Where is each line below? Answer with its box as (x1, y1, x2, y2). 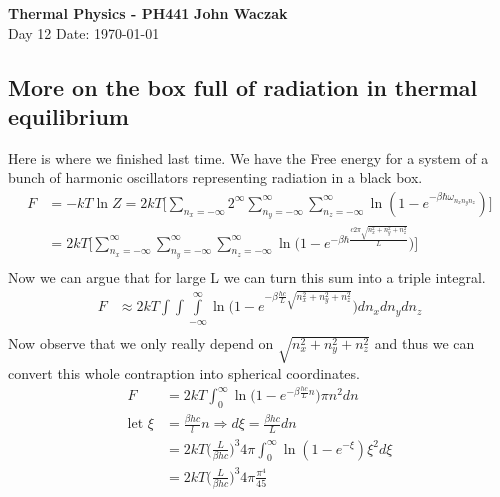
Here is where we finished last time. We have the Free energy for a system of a (8, 147, 489, 168)
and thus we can (374, 332, 475, 353)
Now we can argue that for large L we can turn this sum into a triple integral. (8, 266, 486, 287)
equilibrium (8, 100, 129, 131)
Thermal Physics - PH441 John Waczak (8, 3, 288, 23)
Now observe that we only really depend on (8, 332, 274, 353)
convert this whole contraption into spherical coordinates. (8, 362, 360, 383)
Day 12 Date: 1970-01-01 (8, 22, 160, 43)
